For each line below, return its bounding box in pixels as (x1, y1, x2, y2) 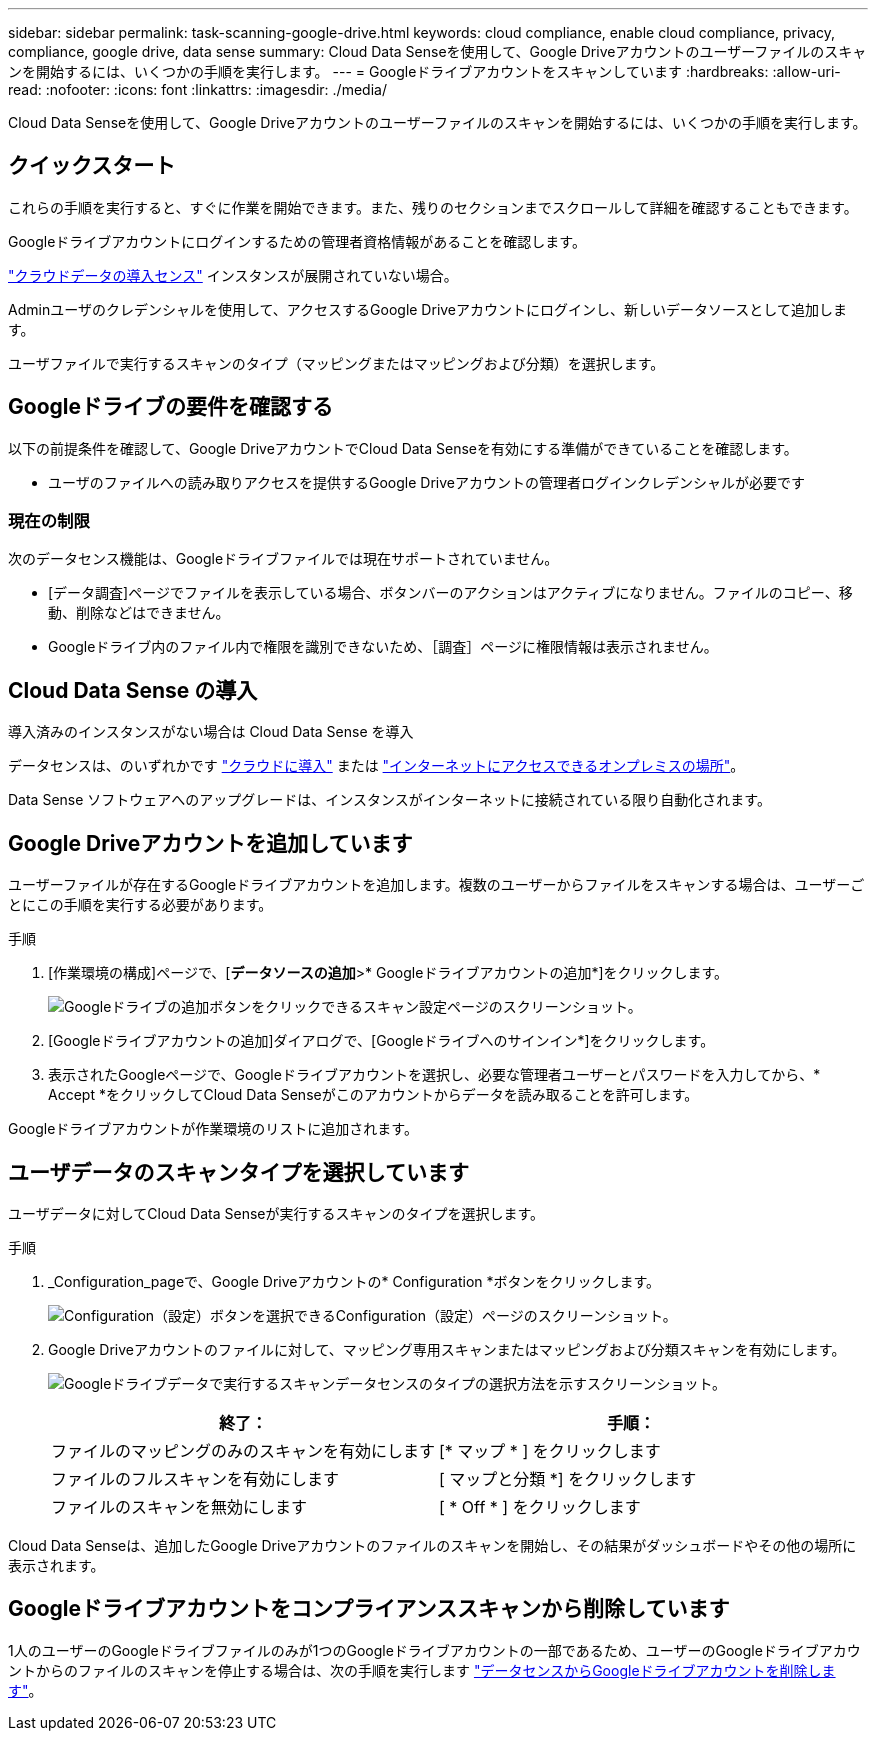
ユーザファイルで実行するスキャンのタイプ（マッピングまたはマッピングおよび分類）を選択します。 (8, 354, 665, 372)
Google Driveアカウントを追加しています (8, 830, 413, 856)
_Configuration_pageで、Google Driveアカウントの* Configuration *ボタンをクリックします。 (48, 1272, 661, 1290)
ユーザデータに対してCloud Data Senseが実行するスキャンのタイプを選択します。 (8, 1204, 545, 1222)
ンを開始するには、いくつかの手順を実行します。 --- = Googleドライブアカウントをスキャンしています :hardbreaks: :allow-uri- (8, 63, 841, 80)
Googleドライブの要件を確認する (8, 394, 333, 420)
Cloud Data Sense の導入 (8, 677, 258, 703)
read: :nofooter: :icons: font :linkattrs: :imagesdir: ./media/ (8, 81, 387, 98)
